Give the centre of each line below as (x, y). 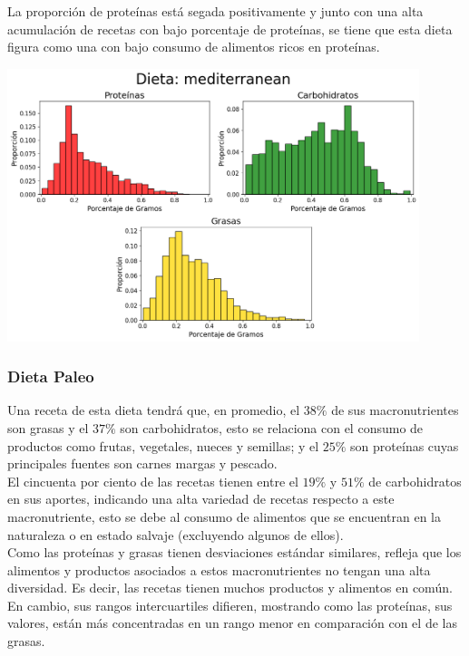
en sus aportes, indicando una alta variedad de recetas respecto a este (201, 499)
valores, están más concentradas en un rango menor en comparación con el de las (232, 623)
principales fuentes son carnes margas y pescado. (142, 463)
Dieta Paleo (51, 376)
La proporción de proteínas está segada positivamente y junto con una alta (215, 11)
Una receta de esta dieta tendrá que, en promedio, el (154, 410)
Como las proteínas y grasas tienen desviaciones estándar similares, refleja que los (234, 552)
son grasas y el (48, 427)
